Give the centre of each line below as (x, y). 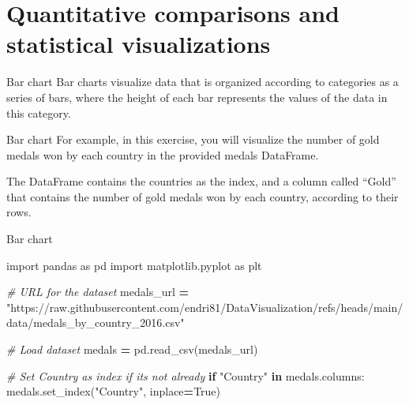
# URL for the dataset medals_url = (98, 292)
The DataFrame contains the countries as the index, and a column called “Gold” (201, 181)
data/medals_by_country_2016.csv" (96, 322)
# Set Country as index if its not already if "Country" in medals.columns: (186, 375)
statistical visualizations (139, 44)
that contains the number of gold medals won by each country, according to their (203, 196)
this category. (39, 112)
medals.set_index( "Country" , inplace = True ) (114, 391)
